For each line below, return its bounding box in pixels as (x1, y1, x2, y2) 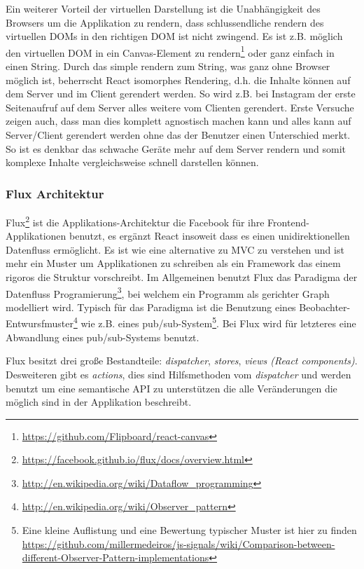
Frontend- (267, 214, 309, 229)
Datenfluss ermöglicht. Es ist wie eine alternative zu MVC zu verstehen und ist (6, 242, 344, 256)
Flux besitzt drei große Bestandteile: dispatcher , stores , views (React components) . (6, 353, 358, 368)
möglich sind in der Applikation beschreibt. (6, 395, 192, 409)
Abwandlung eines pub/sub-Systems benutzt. (6, 329, 199, 344)
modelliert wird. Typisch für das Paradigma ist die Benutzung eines (6, 299, 296, 314)
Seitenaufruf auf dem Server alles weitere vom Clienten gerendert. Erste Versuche (6, 100, 354, 114)
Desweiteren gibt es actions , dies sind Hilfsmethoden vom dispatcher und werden (6, 366, 351, 381)
